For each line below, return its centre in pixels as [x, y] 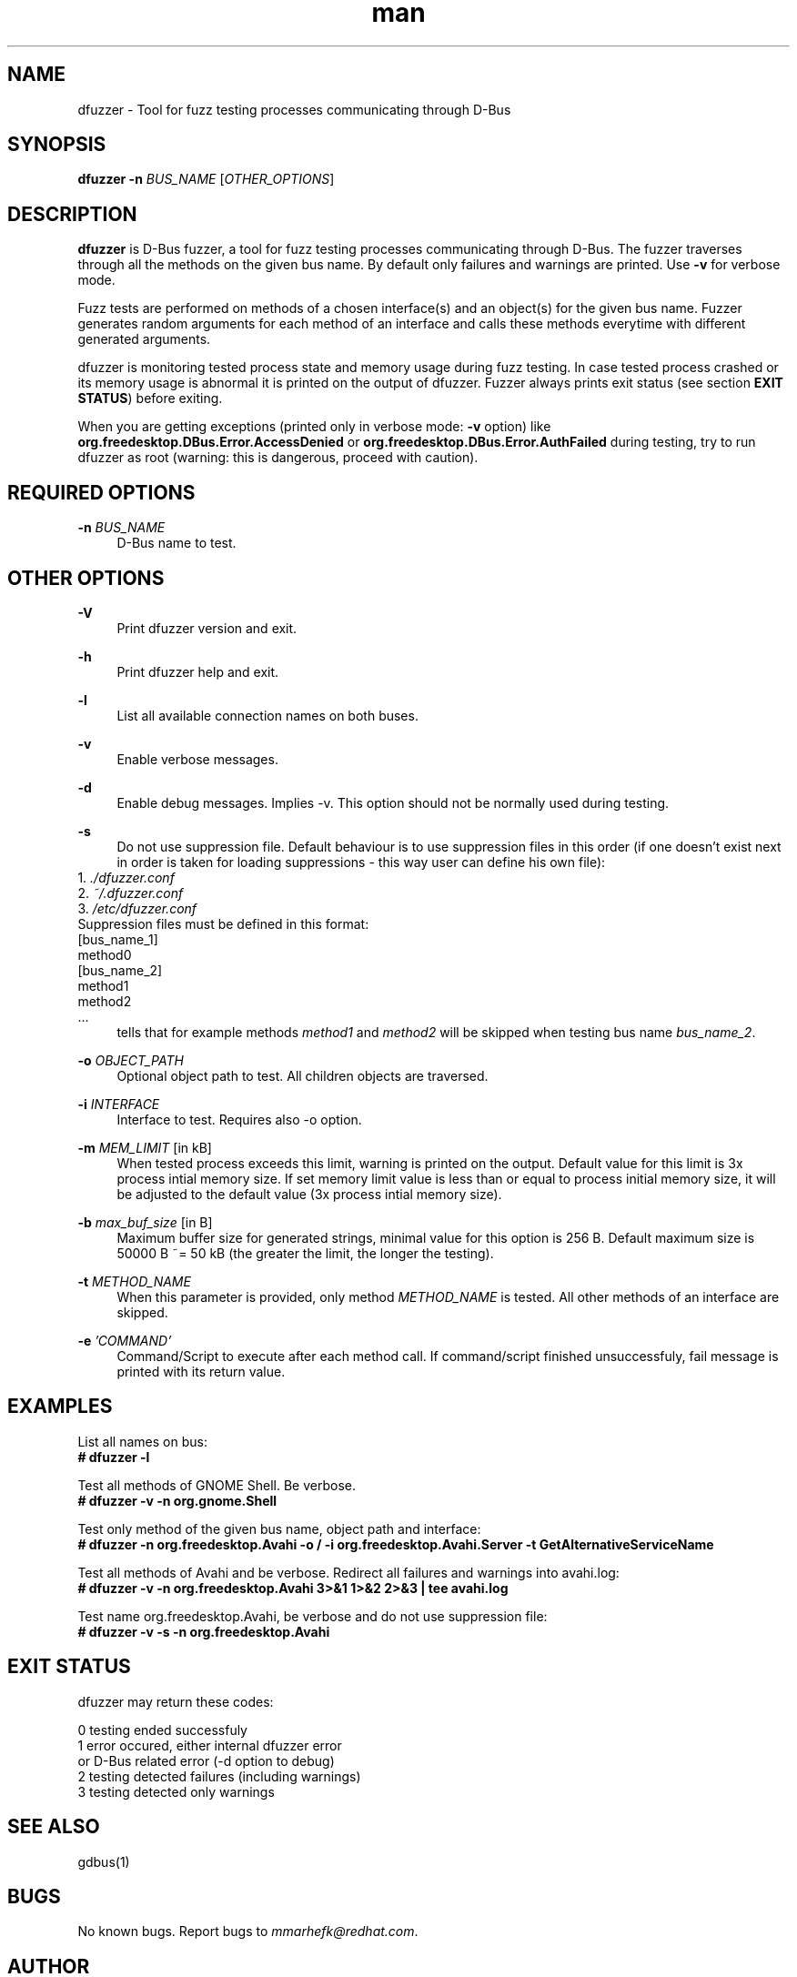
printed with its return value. [201, 1371]
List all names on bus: [142, 1441]
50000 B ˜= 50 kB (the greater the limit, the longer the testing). [305, 1253]
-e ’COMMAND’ [125, 1340]
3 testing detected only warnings [176, 1791]
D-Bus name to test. [177, 543]
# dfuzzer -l [114, 1457]
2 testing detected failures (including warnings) [219, 1776]
